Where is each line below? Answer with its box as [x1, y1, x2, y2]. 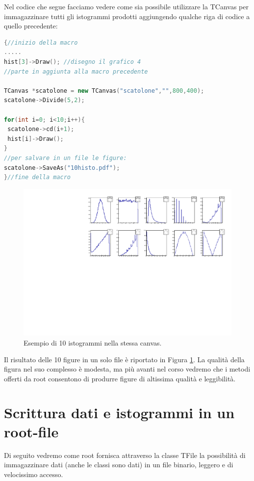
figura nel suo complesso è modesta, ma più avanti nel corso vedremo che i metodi [4, 364, 251, 374]
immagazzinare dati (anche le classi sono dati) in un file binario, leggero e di [4, 459, 233, 470]
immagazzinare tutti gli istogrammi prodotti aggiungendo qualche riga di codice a [4, 11, 250, 21]
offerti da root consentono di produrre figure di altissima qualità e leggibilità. [4, 373, 236, 383]
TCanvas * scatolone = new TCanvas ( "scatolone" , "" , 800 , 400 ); [4, 87, 204, 94]
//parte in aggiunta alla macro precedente [4, 68, 148, 75]
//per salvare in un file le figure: [4, 154, 127, 161]
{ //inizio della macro [4, 39, 78, 46]
